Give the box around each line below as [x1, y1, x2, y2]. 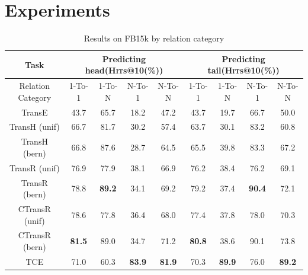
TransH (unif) [9, 120, 60, 133]
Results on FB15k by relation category [84, 32, 224, 44]
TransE [21, 105, 48, 118]
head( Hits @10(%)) [85, 64, 163, 76]
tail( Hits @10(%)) [207, 64, 280, 76]
